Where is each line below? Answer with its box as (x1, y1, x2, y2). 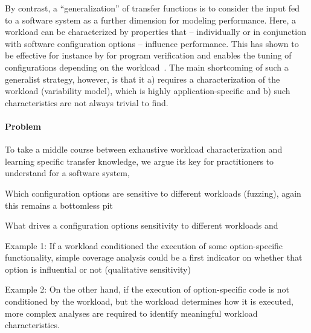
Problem (5, 119, 41, 132)
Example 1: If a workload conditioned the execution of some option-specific (5, 239, 283, 252)
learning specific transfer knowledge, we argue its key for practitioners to (5, 154, 274, 167)
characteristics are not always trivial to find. (5, 96, 168, 109)
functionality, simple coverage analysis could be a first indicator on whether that (5, 251, 303, 264)
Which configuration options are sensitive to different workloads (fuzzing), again (5, 186, 301, 199)
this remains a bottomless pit (5, 198, 113, 211)
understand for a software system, (5, 166, 130, 179)
